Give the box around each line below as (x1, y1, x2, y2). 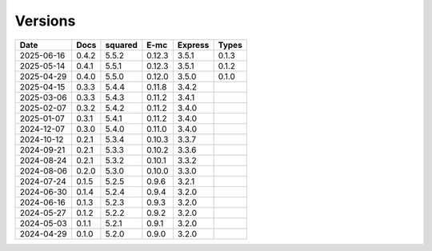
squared (105, 39, 138, 50)
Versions (14, 12, 76, 30)
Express (177, 39, 210, 50)
